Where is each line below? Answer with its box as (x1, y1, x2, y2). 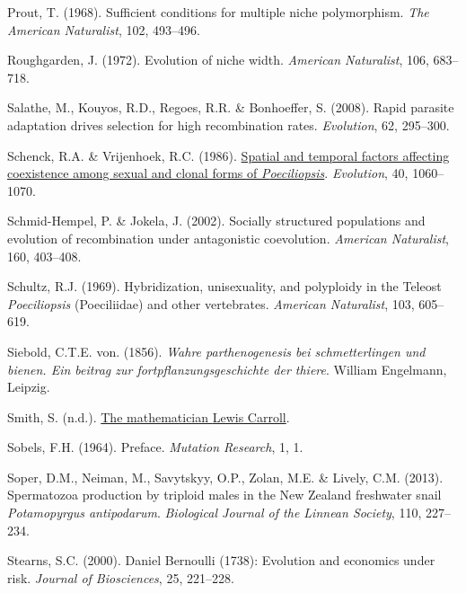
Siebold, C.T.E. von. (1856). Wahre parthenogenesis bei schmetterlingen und (7, 341, 426, 360)
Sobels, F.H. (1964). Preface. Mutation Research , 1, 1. (7, 438, 303, 456)
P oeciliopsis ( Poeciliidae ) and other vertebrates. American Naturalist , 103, (7, 294, 415, 313)
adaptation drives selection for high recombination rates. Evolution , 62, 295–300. (7, 115, 450, 134)
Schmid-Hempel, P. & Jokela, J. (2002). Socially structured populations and (7, 211, 426, 230)
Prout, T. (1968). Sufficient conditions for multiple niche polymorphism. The (7, 3, 429, 21)
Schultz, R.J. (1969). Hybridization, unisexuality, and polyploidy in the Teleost (7, 277, 442, 296)
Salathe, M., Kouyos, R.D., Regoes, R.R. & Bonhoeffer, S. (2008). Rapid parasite (7, 98, 454, 117)
